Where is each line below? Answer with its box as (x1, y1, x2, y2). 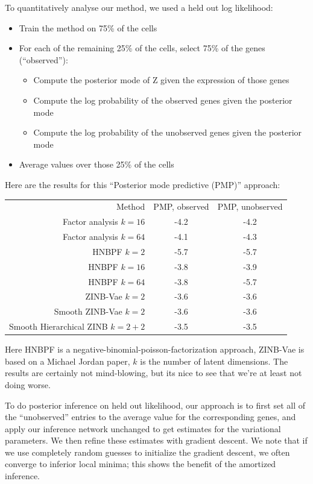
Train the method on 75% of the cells (19, 21, 157, 34)
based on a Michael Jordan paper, (5, 354, 130, 367)
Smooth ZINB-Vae (54, 305, 122, 318)
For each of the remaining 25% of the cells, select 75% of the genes (19, 42, 265, 54)
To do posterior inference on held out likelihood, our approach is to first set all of (5, 398, 305, 411)
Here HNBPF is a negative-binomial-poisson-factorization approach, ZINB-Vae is (5, 343, 305, 356)
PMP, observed (153, 200, 209, 213)
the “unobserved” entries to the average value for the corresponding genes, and (5, 410, 296, 423)
